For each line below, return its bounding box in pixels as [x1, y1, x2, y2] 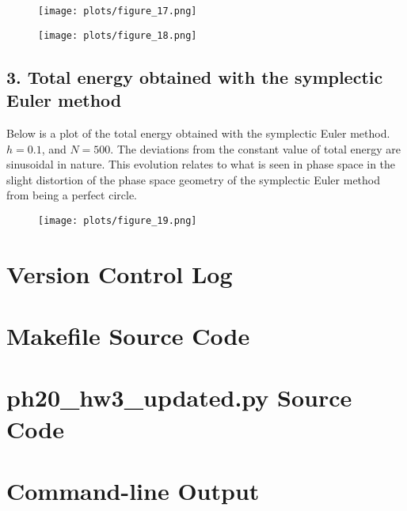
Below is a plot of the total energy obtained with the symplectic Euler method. [6, 124, 390, 141]
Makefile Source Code [6, 320, 250, 352]
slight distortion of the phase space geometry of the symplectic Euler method [6, 171, 381, 187]
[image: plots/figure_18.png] [38, 29, 197, 41]
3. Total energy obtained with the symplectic [6, 64, 383, 89]
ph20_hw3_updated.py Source [6, 381, 352, 414]
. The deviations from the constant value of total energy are [110, 140, 401, 157]
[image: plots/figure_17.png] [38, 6, 197, 17]
